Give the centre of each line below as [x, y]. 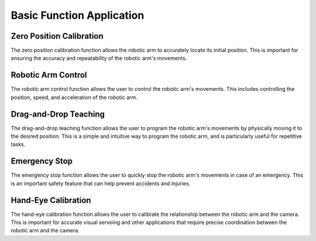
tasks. [18, 144]
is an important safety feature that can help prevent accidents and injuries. [101, 183]
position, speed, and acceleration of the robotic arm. [74, 97]
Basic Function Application [78, 15]
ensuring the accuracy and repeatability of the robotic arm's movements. [99, 58]
